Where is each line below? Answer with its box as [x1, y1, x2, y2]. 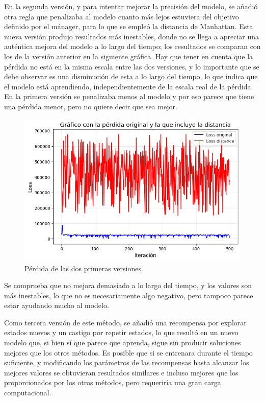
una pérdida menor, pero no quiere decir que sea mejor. [4, 101, 177, 111]
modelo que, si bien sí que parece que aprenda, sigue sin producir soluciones [4, 337, 241, 348]
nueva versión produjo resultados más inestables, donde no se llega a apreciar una [4, 31, 259, 41]
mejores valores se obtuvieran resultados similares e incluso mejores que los [4, 367, 238, 378]
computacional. [4, 387, 51, 398]
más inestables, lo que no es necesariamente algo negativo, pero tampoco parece [4, 290, 253, 300]
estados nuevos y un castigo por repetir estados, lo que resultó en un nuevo [4, 327, 238, 338]
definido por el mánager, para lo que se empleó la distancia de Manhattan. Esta [4, 21, 253, 32]
